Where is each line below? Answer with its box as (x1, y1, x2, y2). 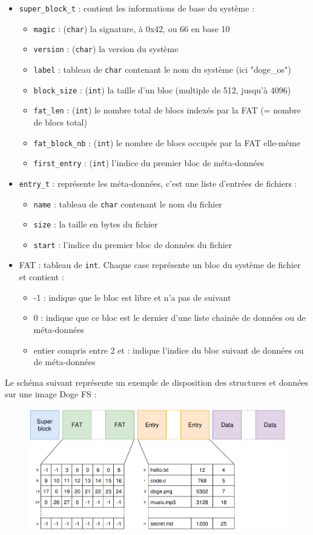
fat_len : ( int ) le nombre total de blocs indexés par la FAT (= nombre (33, 104, 301, 116)
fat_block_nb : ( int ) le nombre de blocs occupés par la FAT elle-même (33, 136, 300, 149)
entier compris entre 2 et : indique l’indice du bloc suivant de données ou (33, 343, 304, 356)
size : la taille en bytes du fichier (33, 218, 158, 230)
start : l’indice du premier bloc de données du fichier (33, 238, 232, 251)
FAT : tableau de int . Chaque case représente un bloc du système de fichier (19, 258, 301, 271)
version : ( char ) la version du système (33, 42, 179, 55)
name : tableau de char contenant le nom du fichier (33, 197, 222, 210)
